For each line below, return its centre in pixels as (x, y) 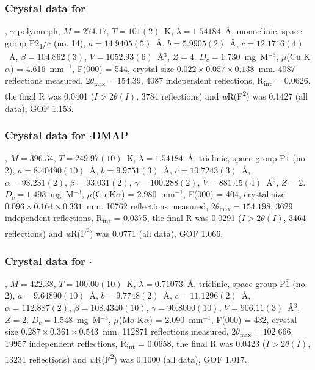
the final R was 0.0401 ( (50, 96)
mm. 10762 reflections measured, (147, 205)
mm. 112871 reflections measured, (166, 331)
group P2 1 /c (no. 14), (45, 43)
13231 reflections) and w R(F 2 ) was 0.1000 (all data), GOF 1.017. (126, 358)
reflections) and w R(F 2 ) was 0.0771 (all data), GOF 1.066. (114, 233)
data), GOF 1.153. (39, 108)
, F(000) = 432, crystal (254, 319)
